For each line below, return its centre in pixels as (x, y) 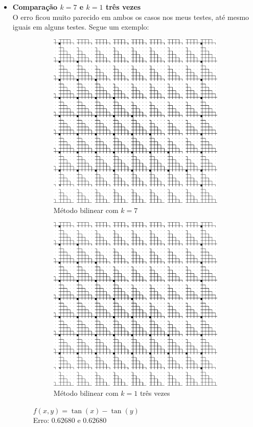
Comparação (35, 7)
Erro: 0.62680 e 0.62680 (70, 420)
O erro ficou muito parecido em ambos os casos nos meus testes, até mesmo (131, 17)
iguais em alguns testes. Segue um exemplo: (81, 27)
